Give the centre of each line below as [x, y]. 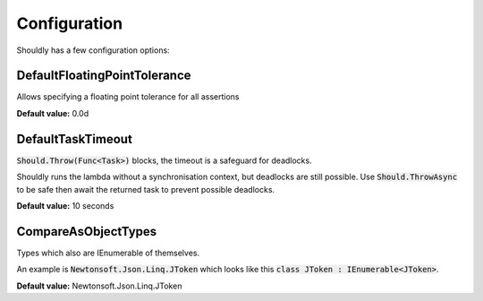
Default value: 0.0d [53, 113]
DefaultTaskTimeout [75, 139]
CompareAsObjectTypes [87, 232]
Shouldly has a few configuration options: [93, 50]
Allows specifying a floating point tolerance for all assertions [128, 97]
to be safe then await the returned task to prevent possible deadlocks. [146, 189]
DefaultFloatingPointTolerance [104, 76]
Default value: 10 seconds [65, 205]
